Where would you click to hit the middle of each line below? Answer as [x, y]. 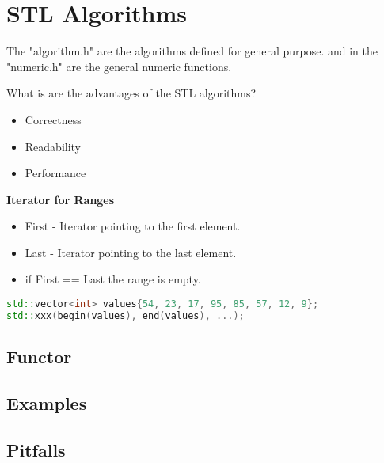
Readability [53, 146]
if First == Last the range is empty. [113, 279]
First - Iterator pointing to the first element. [133, 226]
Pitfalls [36, 449]
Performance [55, 173]
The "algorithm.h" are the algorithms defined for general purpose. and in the [192, 51]
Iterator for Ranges [61, 199]
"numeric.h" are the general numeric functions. [119, 66]
